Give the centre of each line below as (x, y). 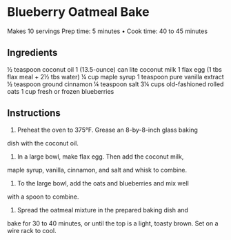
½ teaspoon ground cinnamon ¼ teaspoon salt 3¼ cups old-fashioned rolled (115, 84)
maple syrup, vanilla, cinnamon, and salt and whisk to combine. (97, 170)
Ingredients (32, 53)
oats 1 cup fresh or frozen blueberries (61, 91)
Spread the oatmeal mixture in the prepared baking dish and (102, 210)
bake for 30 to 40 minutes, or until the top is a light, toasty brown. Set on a (113, 223)
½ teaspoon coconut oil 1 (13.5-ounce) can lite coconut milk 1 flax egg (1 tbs (114, 69)
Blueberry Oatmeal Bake (78, 12)
